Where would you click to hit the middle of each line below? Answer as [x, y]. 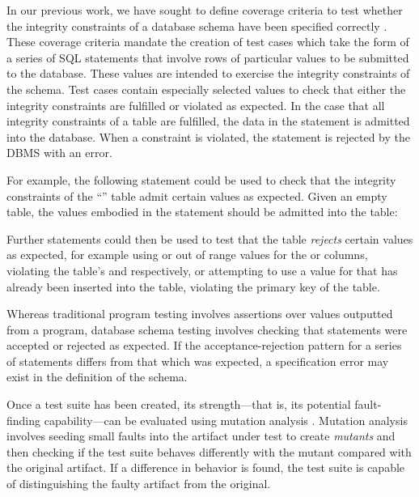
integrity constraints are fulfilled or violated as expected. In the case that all [196, 105]
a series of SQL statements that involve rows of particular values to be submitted [208, 57]
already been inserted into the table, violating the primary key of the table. [193, 286]
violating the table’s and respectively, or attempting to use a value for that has [202, 270]
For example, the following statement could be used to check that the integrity [201, 179]
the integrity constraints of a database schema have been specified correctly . [197, 25]
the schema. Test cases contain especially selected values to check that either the [206, 89]
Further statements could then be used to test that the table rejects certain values [210, 238]
